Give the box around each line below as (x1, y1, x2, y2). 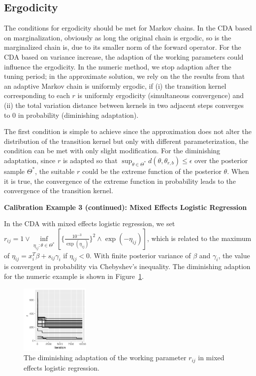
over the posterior (194, 155, 248, 165)
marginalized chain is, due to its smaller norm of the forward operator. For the (4, 42, 241, 52)
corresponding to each (4, 90, 70, 101)
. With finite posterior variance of (89, 250, 191, 260)
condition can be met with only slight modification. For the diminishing (4, 145, 221, 156)
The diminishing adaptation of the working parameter (24, 352, 187, 363)
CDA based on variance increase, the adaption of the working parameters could (4, 51, 244, 62)
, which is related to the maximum (147, 233, 252, 243)
